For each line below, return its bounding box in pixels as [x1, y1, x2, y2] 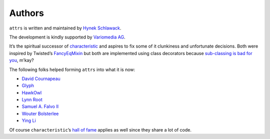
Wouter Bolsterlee [21, 110, 59, 116]
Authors [9, 7, 44, 18]
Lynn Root [21, 96, 42, 102]
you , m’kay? [9, 57, 34, 63]
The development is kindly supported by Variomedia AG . [9, 34, 125, 40]
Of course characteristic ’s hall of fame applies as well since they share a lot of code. [9, 126, 192, 132]
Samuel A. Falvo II [21, 103, 59, 109]
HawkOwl [21, 89, 42, 95]
